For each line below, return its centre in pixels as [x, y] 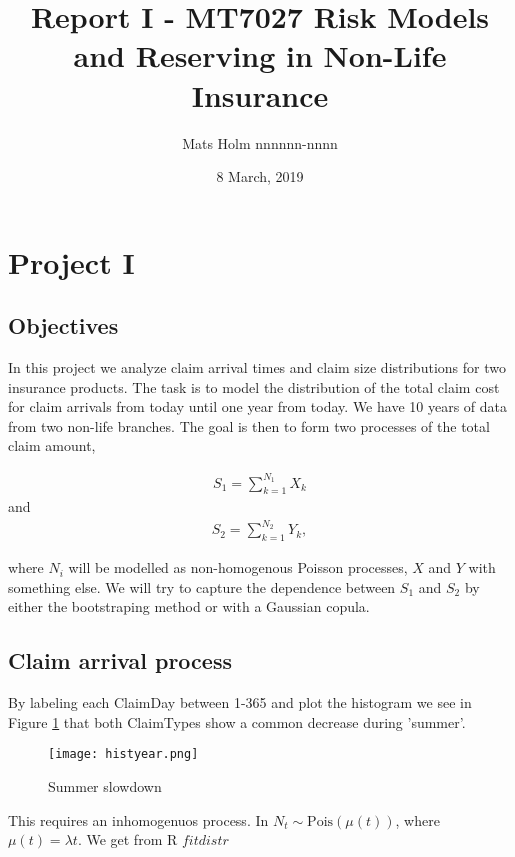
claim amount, [52, 445]
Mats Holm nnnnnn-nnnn [260, 142]
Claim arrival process [120, 660]
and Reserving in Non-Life [260, 55]
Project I [71, 261]
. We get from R [127, 839]
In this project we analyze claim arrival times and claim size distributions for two [257, 367]
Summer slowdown [105, 786]
